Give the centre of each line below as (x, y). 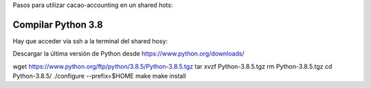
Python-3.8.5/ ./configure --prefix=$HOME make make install (99, 76)
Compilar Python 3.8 (58, 24)
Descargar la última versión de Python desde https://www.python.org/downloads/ (128, 54)
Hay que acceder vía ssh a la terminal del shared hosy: (90, 41)
